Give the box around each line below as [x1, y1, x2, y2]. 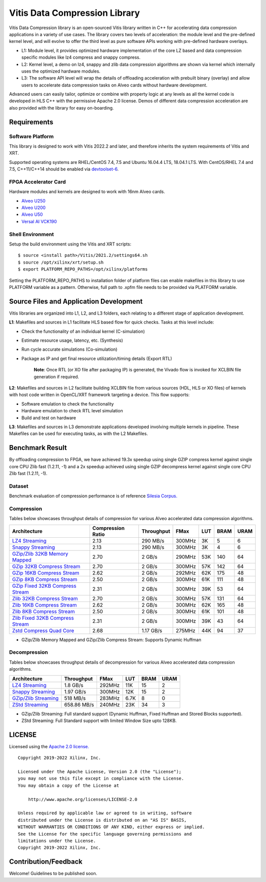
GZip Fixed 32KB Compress [12, 582, 76, 589]
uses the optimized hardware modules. [21, 68, 100, 74]
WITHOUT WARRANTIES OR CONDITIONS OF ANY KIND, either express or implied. [18, 824, 205, 830]
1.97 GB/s [64, 688, 86, 695]
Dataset [9, 482, 29, 489]
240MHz [99, 701, 120, 708]
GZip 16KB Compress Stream [12, 569, 80, 576]
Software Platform [9, 133, 54, 140]
